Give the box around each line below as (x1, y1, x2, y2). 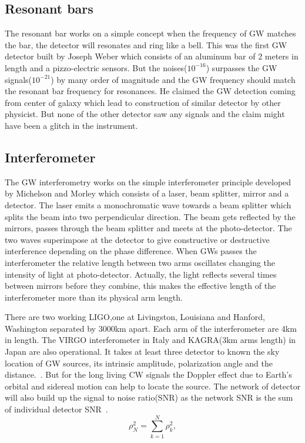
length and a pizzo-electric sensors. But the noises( (5, 61, 187, 74)
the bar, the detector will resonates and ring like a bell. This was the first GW (5, 38, 287, 51)
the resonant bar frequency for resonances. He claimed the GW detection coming (5, 85, 296, 97)
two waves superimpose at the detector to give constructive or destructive (5, 233, 270, 245)
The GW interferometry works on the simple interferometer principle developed (5, 175, 291, 188)
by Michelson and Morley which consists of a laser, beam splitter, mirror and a (5, 187, 289, 199)
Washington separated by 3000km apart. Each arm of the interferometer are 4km (5, 322, 297, 334)
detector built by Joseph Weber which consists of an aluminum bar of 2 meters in (5, 50, 299, 62)
